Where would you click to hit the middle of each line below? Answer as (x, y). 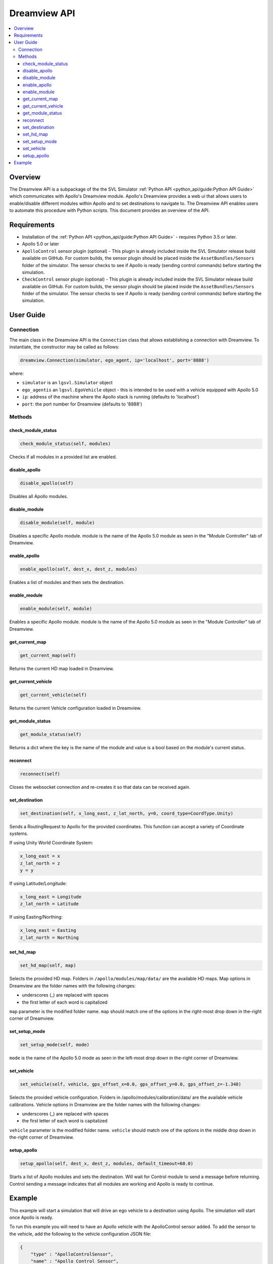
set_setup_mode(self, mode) (55, 1045)
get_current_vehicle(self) (53, 695)
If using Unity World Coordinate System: (51, 843)
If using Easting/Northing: (36, 917)
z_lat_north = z (40, 863)
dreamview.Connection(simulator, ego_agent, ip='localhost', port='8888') (115, 360)
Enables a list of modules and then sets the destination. (67, 582)
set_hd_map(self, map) (48, 965)
